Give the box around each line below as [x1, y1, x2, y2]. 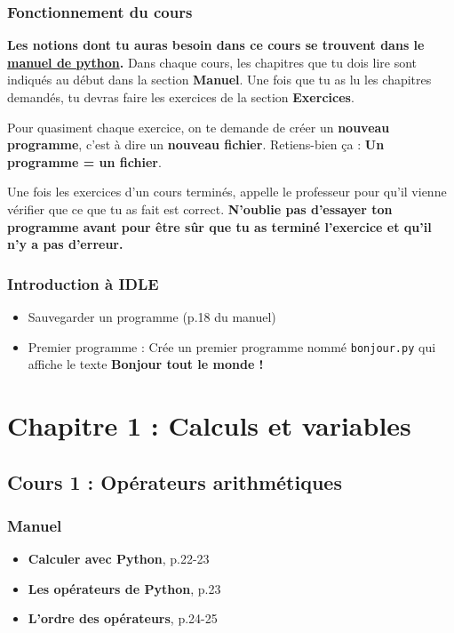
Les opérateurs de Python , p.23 [28, 579, 221, 597]
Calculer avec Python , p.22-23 [28, 549, 210, 568]
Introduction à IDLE [7, 272, 159, 294]
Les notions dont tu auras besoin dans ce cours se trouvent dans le [7, 36, 425, 54]
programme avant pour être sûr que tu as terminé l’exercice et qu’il [7, 217, 432, 236]
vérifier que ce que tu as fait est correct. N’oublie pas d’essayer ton [7, 199, 393, 218]
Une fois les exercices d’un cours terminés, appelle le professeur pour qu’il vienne [7, 182, 447, 201]
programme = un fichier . [7, 152, 162, 171]
